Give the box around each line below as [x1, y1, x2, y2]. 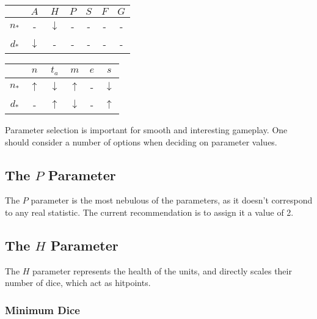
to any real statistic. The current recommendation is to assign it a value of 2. [5, 205, 294, 218]
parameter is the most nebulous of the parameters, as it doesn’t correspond [31, 194, 313, 207]
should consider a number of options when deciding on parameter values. [5, 135, 277, 148]
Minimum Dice [5, 302, 80, 317]
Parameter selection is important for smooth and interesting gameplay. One [5, 123, 288, 136]
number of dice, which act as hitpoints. [5, 276, 151, 289]
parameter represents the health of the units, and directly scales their [32, 264, 292, 277]
